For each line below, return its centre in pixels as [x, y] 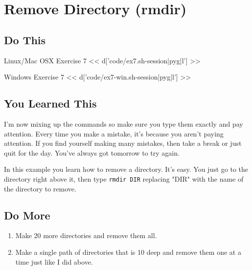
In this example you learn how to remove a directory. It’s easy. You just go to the [126, 169]
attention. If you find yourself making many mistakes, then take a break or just [123, 143]
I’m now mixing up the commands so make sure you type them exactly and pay [124, 123]
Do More [27, 215]
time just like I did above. [54, 261]
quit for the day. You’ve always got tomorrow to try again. [92, 152]
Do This [25, 40]
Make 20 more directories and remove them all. [86, 235]
